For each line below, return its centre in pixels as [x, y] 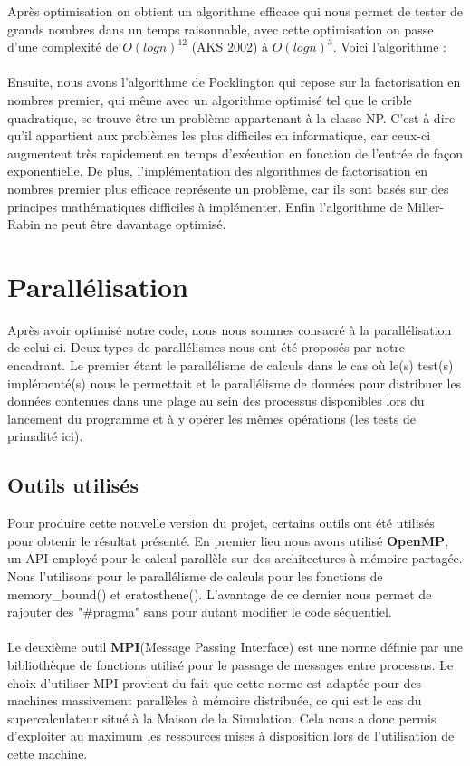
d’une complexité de [63, 47]
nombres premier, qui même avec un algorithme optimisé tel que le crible [210, 99]
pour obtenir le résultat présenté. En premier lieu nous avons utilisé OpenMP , [228, 540]
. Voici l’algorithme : [389, 47]
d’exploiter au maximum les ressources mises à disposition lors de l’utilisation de [231, 736]
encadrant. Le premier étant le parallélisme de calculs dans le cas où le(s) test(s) [230, 365]
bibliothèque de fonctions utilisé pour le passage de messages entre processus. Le [230, 664]
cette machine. [48, 753]
